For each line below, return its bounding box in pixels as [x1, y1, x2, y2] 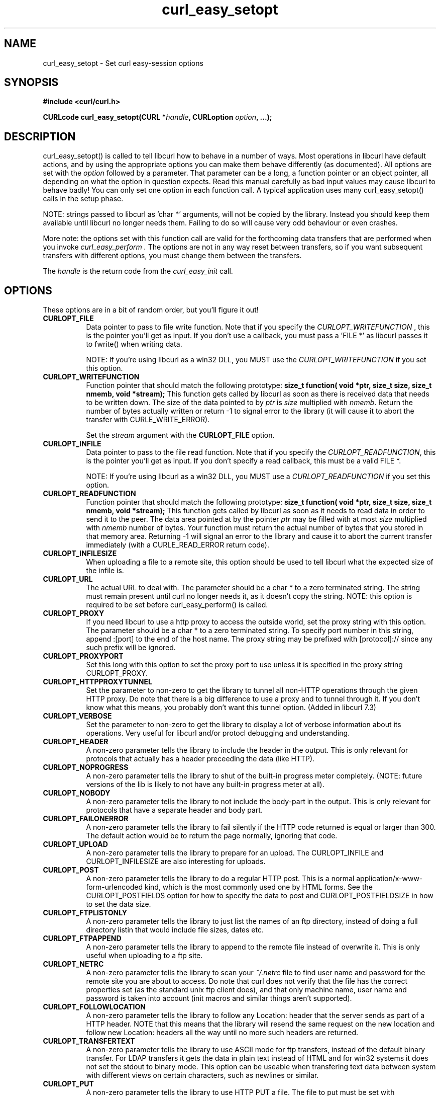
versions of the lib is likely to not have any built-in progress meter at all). [86, 780, 324, 789]
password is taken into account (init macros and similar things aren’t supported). [86, 994, 352, 1003]
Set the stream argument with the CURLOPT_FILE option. [86, 431, 275, 440]
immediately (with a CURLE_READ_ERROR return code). [86, 540, 269, 550]
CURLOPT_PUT [43, 1079, 94, 1088]
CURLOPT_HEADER [43, 737, 108, 746]
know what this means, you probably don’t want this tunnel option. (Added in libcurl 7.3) [86, 703, 376, 712]
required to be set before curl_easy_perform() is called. [86, 600, 268, 609]
